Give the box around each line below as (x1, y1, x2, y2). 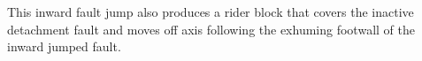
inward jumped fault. (7, 37, 121, 56)
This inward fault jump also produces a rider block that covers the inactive (7, 3, 414, 20)
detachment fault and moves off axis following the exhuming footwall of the (7, 19, 415, 38)
